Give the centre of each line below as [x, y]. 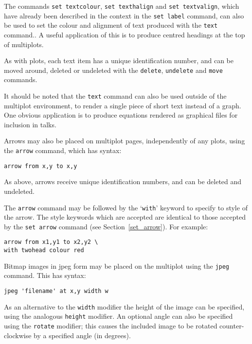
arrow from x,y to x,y [41, 166]
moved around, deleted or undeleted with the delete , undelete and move [113, 70]
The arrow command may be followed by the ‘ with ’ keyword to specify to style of [126, 207]
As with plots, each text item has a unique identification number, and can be [119, 60]
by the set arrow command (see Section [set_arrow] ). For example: [106, 226]
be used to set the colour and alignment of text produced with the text [111, 25]
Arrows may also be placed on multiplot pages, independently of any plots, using [125, 141]
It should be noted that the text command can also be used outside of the [115, 96]
